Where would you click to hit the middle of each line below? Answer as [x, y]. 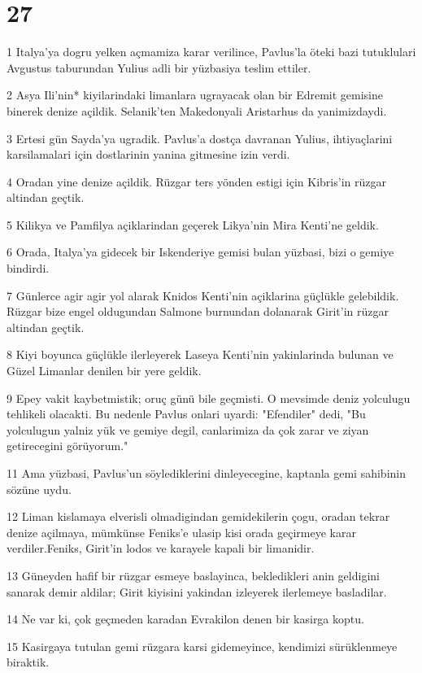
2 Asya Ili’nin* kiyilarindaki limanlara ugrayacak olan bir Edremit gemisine [195, 95]
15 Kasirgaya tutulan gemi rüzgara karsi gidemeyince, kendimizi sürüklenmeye [202, 646]
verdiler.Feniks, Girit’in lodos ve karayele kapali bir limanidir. [161, 548]
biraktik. [28, 662]
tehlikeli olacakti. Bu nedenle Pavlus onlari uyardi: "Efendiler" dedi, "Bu [186, 414]
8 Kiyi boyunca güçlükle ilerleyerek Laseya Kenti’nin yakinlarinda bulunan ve [200, 354]
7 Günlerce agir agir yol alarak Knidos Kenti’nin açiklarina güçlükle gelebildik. [203, 295]
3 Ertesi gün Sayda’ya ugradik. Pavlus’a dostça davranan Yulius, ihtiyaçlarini [200, 138]
